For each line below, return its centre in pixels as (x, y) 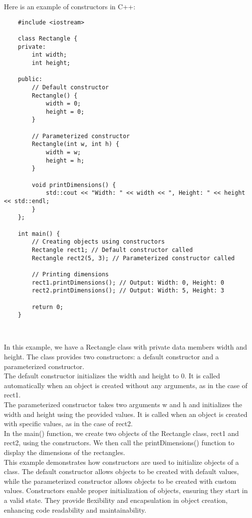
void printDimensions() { (74, 185)
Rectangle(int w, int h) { (76, 144)
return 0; (48, 307)
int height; (51, 63)
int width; (49, 55)
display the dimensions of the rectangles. (65, 452)
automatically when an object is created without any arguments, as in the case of (126, 385)
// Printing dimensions (70, 274)
